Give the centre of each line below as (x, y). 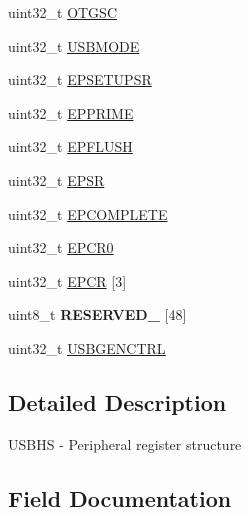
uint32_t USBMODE (74, 45)
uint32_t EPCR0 (61, 247)
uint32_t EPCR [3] (67, 280)
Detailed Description (117, 401)
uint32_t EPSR (56, 179)
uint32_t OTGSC (63, 12)
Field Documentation (120, 497)
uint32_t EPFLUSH (70, 146)
